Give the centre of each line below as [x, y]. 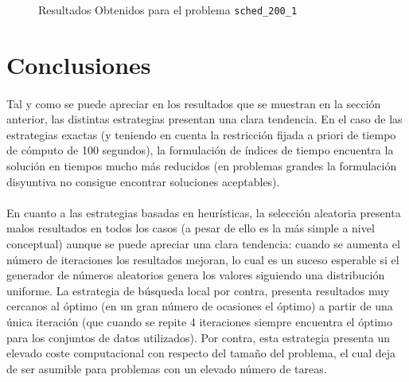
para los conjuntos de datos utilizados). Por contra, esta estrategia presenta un [198, 337]
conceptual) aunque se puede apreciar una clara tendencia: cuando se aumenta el [203, 243]
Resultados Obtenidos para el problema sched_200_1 [168, 10]
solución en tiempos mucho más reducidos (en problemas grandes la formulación [202, 166]
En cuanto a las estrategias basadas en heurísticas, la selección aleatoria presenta [204, 212]
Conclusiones [79, 64]
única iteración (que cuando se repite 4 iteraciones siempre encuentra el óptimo [199, 321]
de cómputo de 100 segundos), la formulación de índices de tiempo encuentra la [200, 150]
